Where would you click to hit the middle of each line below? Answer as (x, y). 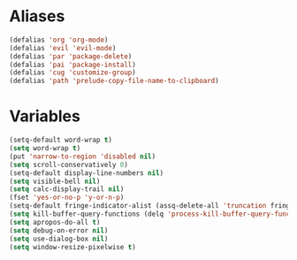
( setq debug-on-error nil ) (59, 230)
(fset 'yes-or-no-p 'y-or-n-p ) (67, 198)
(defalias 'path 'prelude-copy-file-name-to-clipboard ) (114, 81)
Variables (45, 116)
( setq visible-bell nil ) (55, 181)
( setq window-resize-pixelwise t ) (73, 247)
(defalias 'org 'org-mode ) (59, 40)
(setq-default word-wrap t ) (61, 140)
